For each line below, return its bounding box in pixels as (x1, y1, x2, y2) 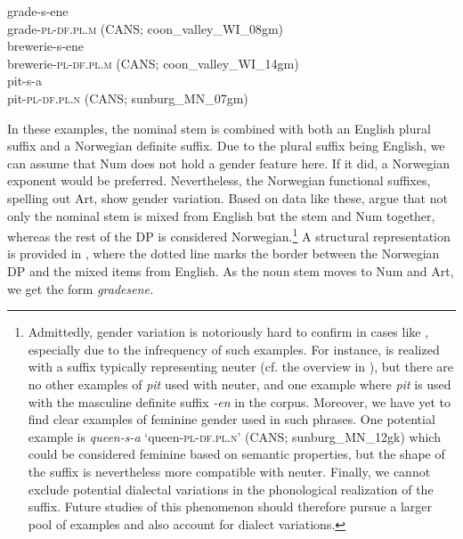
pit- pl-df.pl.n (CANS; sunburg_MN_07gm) (7, 88, 248, 107)
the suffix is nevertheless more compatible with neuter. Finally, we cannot (28, 461, 431, 480)
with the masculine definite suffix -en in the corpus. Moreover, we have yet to (28, 392, 451, 411)
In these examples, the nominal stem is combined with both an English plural (7, 118, 431, 137)
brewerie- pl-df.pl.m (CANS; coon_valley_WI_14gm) (7, 53, 299, 72)
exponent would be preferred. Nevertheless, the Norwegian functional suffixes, (7, 171, 431, 190)
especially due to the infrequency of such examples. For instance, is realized (28, 339, 440, 358)
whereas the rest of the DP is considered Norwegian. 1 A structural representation (7, 225, 451, 245)
